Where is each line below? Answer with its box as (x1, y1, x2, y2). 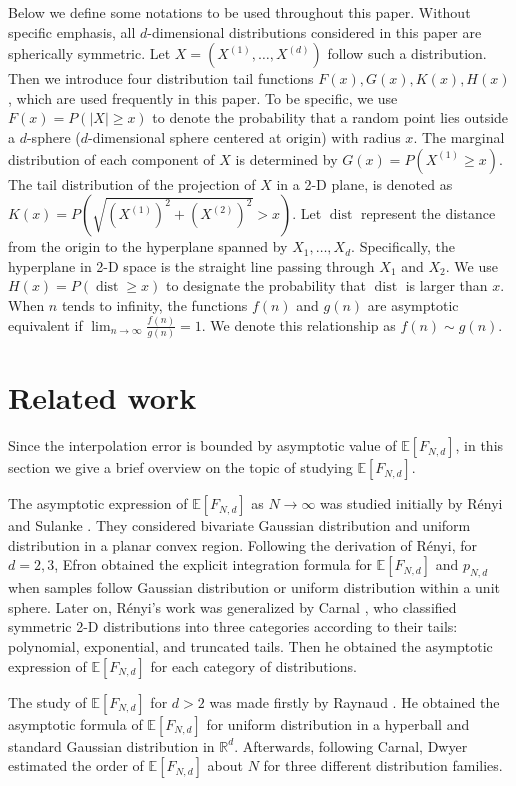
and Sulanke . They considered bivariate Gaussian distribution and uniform (8, 515, 471, 536)
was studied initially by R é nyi (320, 493, 503, 514)
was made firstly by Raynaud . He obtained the (209, 691, 500, 712)
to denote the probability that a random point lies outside (152, 107, 509, 128)
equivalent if (8, 314, 83, 335)
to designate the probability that (165, 275, 367, 296)
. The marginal (413, 126, 505, 147)
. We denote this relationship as (201, 314, 396, 335)
